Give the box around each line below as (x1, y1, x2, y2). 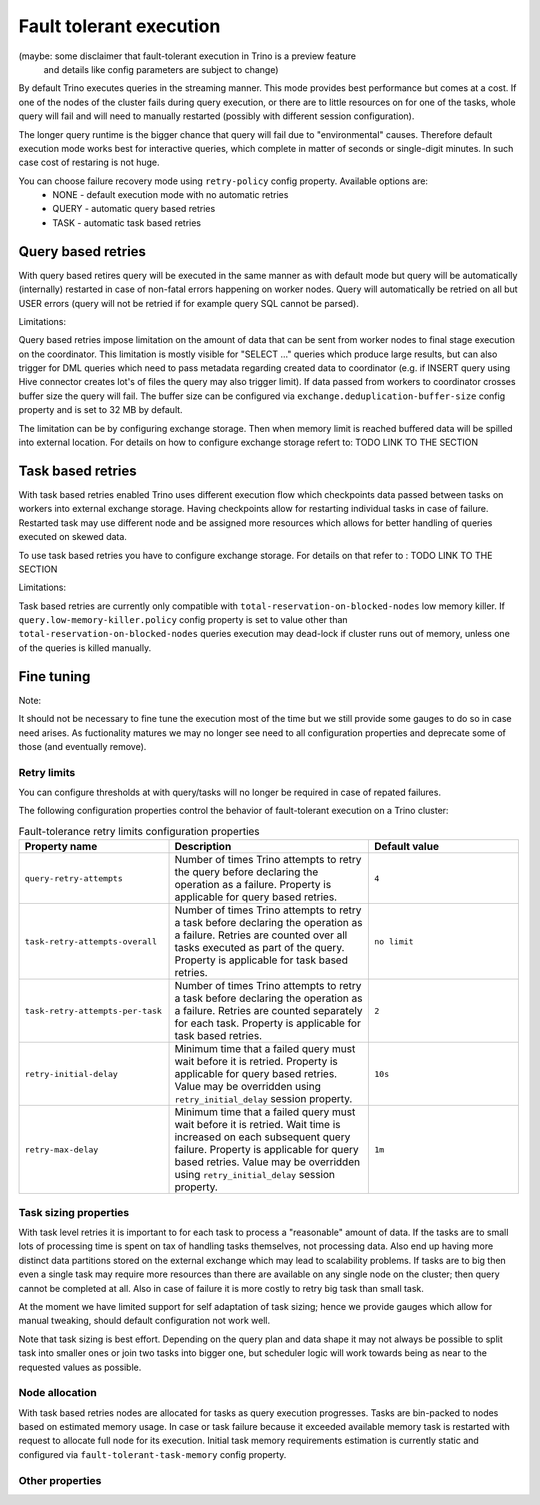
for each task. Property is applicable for (174, 1016, 362, 1030)
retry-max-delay (24, 1144, 99, 1155)
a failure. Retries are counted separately (174, 1004, 363, 1018)
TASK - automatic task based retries (52, 216, 202, 229)
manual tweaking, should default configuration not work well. (18, 1315, 270, 1327)
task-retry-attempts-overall (24, 936, 158, 947)
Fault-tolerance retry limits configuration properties (18, 825, 260, 839)
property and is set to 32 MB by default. (18, 404, 184, 416)
